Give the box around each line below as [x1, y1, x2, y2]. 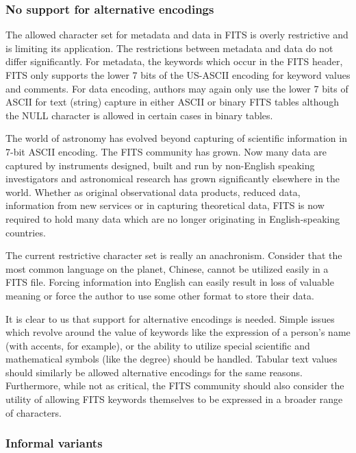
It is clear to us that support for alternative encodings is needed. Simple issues [5, 311, 335, 326]
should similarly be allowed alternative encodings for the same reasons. [5, 365, 303, 379]
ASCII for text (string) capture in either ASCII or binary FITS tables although [5, 95, 340, 109]
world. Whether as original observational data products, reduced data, [5, 184, 301, 199]
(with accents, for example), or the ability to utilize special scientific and [5, 338, 310, 352]
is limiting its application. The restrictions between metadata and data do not [5, 40, 333, 55]
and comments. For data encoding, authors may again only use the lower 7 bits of [5, 81, 348, 95]
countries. [5, 225, 46, 239]
